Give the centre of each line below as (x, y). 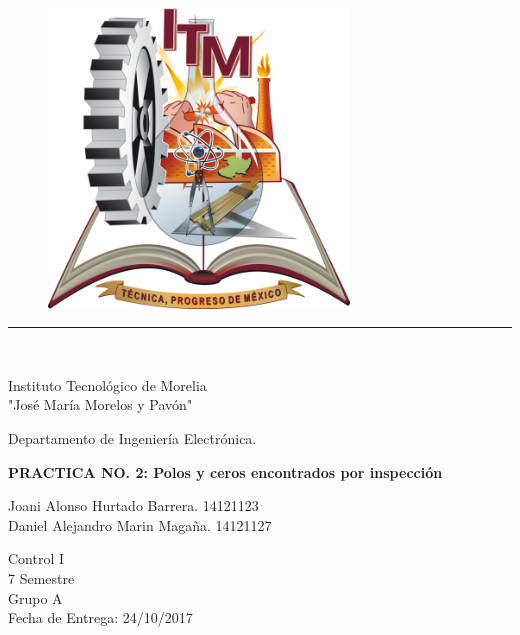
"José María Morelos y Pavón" (100, 404)
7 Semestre (41, 577)
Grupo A (35, 597)
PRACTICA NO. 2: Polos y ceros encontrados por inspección (225, 471)
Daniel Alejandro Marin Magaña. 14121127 (140, 524)
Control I (36, 558)
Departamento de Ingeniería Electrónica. (132, 438)
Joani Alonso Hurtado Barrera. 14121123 (133, 505)
